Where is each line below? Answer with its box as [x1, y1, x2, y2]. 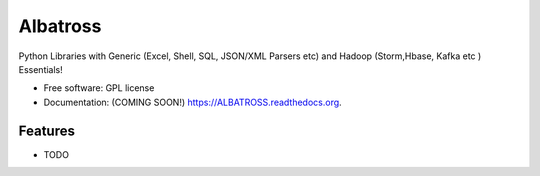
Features [18, 122, 75, 139]
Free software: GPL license [43, 82, 155, 94]
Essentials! [18, 63, 64, 75]
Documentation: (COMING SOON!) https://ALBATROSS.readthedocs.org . [43, 96, 342, 108]
